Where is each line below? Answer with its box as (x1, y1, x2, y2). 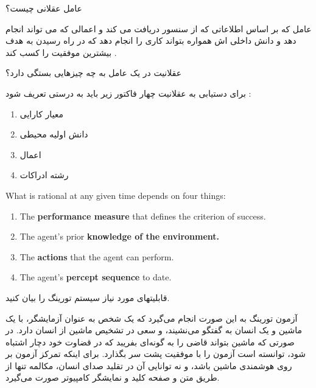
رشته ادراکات (19, 168, 69, 181)
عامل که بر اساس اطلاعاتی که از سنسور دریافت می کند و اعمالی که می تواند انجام (5, 22, 312, 35)
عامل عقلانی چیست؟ (5, 2, 82, 14)
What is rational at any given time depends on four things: (5, 189, 226, 201)
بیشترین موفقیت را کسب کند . (5, 46, 117, 58)
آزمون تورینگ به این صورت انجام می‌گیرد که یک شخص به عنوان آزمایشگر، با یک (5, 311, 298, 324)
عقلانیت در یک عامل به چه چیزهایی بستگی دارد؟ (5, 66, 182, 79)
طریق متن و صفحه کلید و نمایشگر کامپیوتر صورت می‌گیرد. (5, 371, 220, 384)
